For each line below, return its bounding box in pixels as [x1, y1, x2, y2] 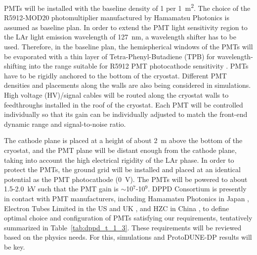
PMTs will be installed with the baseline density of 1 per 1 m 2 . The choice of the [4, 1, 251, 13]
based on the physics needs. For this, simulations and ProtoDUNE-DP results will [4, 232, 252, 242]
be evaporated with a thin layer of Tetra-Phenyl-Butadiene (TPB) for [4, 51, 215, 61]
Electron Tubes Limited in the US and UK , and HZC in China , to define [4, 203, 229, 213]
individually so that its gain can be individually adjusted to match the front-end [4, 109, 248, 119]
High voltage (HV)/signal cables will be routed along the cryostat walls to [4, 90, 229, 100]
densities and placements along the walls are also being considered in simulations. [4, 80, 251, 90]
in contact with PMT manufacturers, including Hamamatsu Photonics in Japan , [4, 193, 250, 203]
